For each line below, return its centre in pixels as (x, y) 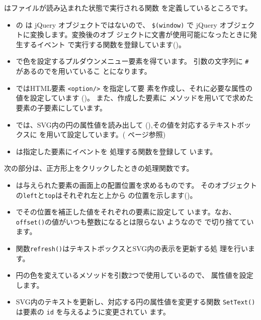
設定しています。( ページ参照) (116, 134)
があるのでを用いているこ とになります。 (83, 71)
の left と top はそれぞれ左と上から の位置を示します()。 (106, 195)
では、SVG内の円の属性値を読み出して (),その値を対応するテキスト (126, 124)
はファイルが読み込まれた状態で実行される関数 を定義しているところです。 (128, 8)
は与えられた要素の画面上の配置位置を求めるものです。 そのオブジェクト (137, 185)
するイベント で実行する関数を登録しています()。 (104, 44)
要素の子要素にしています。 (61, 107)
